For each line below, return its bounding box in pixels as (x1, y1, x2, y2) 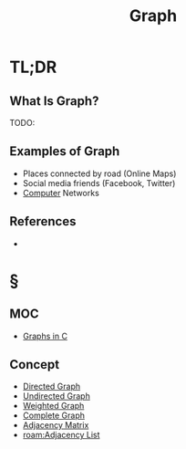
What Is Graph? (9, 93, 99, 109)
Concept (9, 357, 60, 372)
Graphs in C (22, 330, 68, 341)
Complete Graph (22, 410, 85, 421)
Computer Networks (22, 187, 100, 198)
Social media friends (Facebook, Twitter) (22, 177, 176, 188)
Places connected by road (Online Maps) (22, 168, 177, 179)
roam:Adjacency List (22, 430, 100, 441)
